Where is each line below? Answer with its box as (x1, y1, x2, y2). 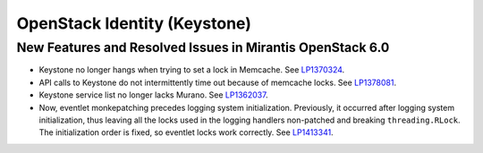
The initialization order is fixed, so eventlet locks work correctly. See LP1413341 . (38, 127, 335, 138)
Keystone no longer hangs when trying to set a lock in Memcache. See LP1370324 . (38, 64, 345, 75)
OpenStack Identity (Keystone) (16, 13, 252, 33)
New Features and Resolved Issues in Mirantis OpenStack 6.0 (16, 39, 390, 55)
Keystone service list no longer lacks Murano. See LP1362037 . (38, 89, 268, 100)
